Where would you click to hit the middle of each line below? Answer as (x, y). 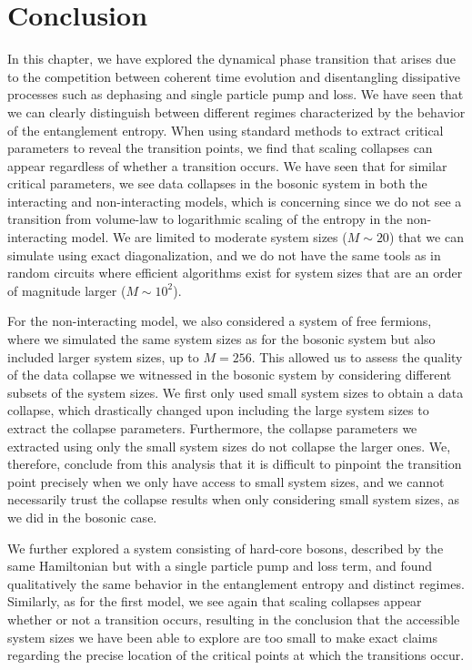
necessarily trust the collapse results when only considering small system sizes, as (233, 499)
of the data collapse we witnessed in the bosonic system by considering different (230, 375)
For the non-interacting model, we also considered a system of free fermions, (220, 321)
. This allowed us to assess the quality (357, 356)
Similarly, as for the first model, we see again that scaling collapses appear (215, 601)
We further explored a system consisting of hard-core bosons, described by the (226, 548)
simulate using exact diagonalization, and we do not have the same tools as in (224, 254)
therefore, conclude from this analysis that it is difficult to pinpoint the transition (235, 464)
